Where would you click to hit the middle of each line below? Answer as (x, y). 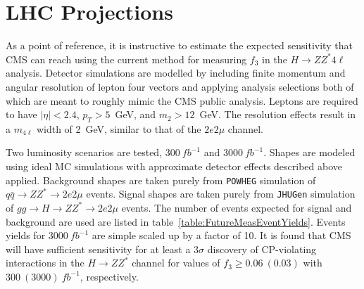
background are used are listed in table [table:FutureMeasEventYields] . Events (176, 221)
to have (21, 114)
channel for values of (176, 263)
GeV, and (136, 114)
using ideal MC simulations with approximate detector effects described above (174, 166)
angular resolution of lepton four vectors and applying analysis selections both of (180, 86)
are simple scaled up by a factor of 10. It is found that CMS (221, 235)
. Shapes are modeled (309, 152)
